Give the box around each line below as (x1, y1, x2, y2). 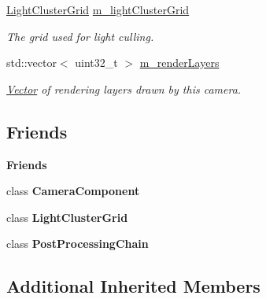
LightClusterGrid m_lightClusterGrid (6, 2, 190, 17)
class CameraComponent (6, 183, 140, 199)
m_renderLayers (139, 54, 220, 71)
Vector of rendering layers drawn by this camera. (6, 80, 242, 97)
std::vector (6, 54, 57, 71)
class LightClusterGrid (6, 209, 128, 225)
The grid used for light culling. (6, 28, 154, 44)
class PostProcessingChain (6, 235, 149, 252)
